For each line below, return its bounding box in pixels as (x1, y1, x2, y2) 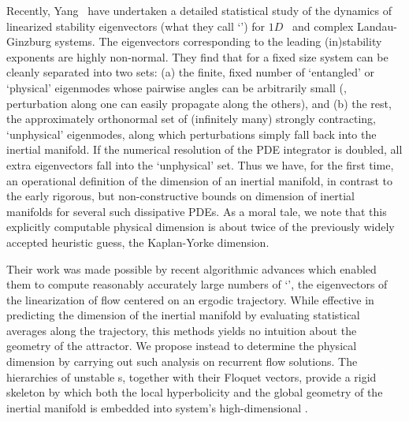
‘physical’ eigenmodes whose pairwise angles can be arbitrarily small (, (6, 79, 347, 95)
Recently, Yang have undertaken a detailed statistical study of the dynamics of (6, 2, 392, 18)
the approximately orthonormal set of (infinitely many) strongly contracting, (6, 110, 377, 127)
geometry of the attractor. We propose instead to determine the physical (6, 337, 357, 354)
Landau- (357, 17, 397, 34)
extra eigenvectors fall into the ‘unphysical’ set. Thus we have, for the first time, (6, 156, 394, 173)
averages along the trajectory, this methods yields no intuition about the (6, 322, 357, 338)
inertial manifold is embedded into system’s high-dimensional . (6, 399, 308, 415)
